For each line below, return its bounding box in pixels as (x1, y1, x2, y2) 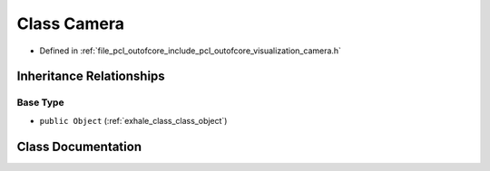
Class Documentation (16, 138, 142, 154)
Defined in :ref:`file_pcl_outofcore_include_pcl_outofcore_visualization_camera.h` (39, 45, 342, 56)
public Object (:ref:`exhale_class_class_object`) (39, 115, 228, 126)
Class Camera (16, 14, 125, 33)
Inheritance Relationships (16, 69, 165, 84)
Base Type (16, 96, 64, 109)
